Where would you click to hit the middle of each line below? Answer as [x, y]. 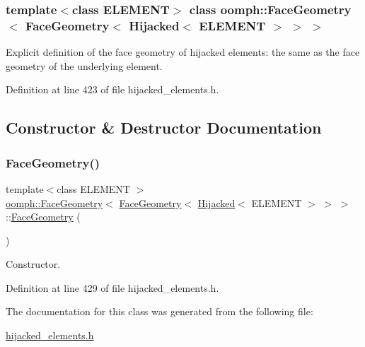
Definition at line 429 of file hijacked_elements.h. [112, 287]
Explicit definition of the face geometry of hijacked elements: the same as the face [183, 52]
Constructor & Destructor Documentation [164, 128]
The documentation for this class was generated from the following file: [160, 311]
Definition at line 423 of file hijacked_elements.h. [112, 89]
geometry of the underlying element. [84, 65]
